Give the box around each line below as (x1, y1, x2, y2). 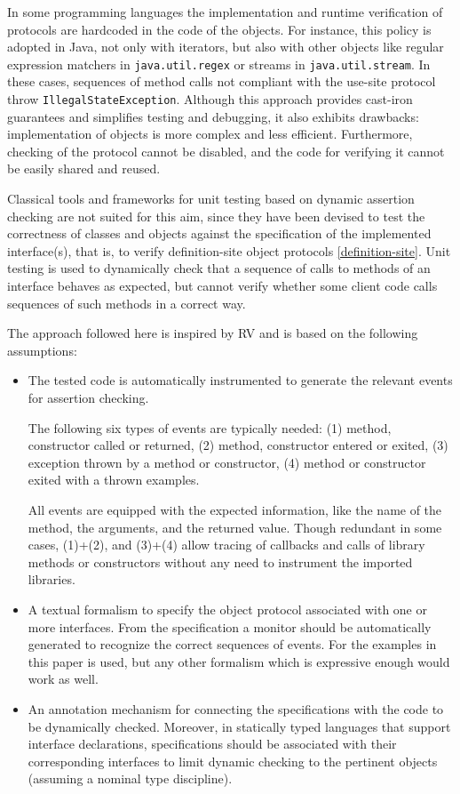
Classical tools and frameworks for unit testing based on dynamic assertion (7, 189, 415, 208)
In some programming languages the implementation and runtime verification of (7, 3, 443, 20)
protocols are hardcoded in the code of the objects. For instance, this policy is (7, 20, 432, 38)
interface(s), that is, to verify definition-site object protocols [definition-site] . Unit (7, 241, 451, 260)
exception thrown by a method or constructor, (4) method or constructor (28, 453, 426, 471)
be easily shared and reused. (7, 159, 161, 178)
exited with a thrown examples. (28, 470, 200, 489)
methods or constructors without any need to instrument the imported (28, 552, 413, 571)
